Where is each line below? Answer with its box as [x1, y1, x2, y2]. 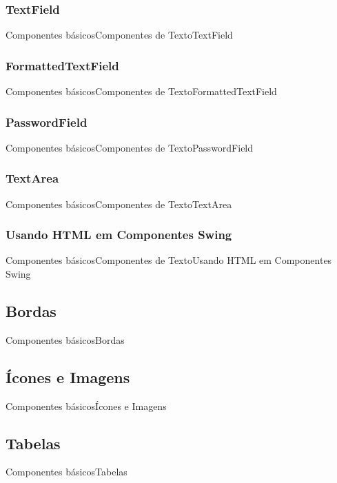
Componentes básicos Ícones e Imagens [6, 398, 167, 413]
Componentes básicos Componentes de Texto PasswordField [6, 140, 254, 154]
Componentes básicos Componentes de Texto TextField [6, 28, 233, 42]
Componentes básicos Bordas [6, 332, 125, 347]
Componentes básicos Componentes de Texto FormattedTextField [6, 84, 277, 99]
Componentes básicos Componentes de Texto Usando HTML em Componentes [6, 253, 332, 267]
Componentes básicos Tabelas [6, 464, 127, 479]
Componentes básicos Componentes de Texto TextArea [6, 196, 232, 211]
